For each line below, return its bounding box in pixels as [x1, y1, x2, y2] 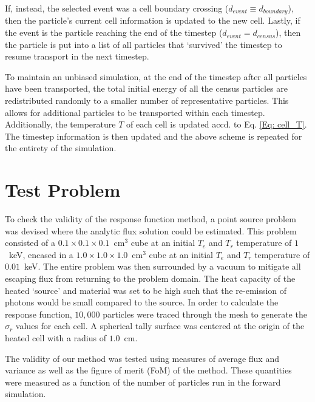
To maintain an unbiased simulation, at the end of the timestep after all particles [5, 70, 307, 83]
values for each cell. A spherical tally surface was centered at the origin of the [15, 319, 305, 332]
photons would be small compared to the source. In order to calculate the [5, 296, 279, 308]
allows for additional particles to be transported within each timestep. [5, 106, 265, 118]
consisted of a [5, 236, 55, 249]
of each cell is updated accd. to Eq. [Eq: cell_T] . [126, 118, 307, 131]
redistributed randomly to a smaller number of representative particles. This [5, 94, 289, 107]
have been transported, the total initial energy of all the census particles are [5, 82, 288, 95]
